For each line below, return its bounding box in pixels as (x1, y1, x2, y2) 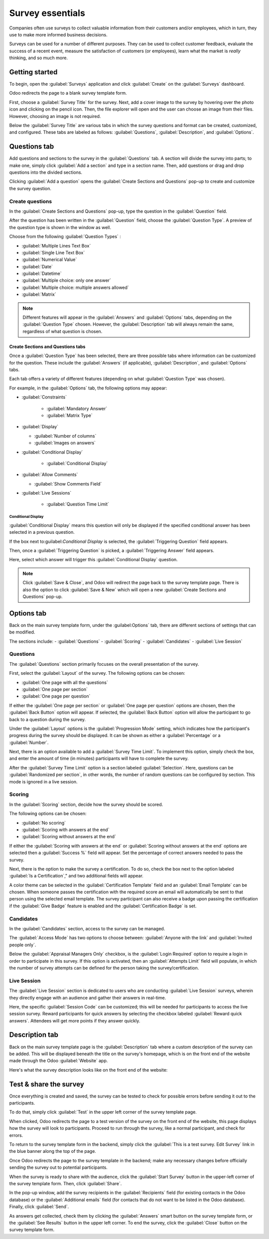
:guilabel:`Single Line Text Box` (21, 249, 85, 255)
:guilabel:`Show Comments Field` (34, 481, 102, 487)
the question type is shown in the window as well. (9, 224, 112, 230)
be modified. (9, 629, 35, 635)
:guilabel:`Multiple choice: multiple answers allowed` (21, 284, 129, 290)
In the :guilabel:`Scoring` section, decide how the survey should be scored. (9, 801, 163, 807)
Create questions (9, 198, 52, 205)
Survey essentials (9, 7, 86, 18)
